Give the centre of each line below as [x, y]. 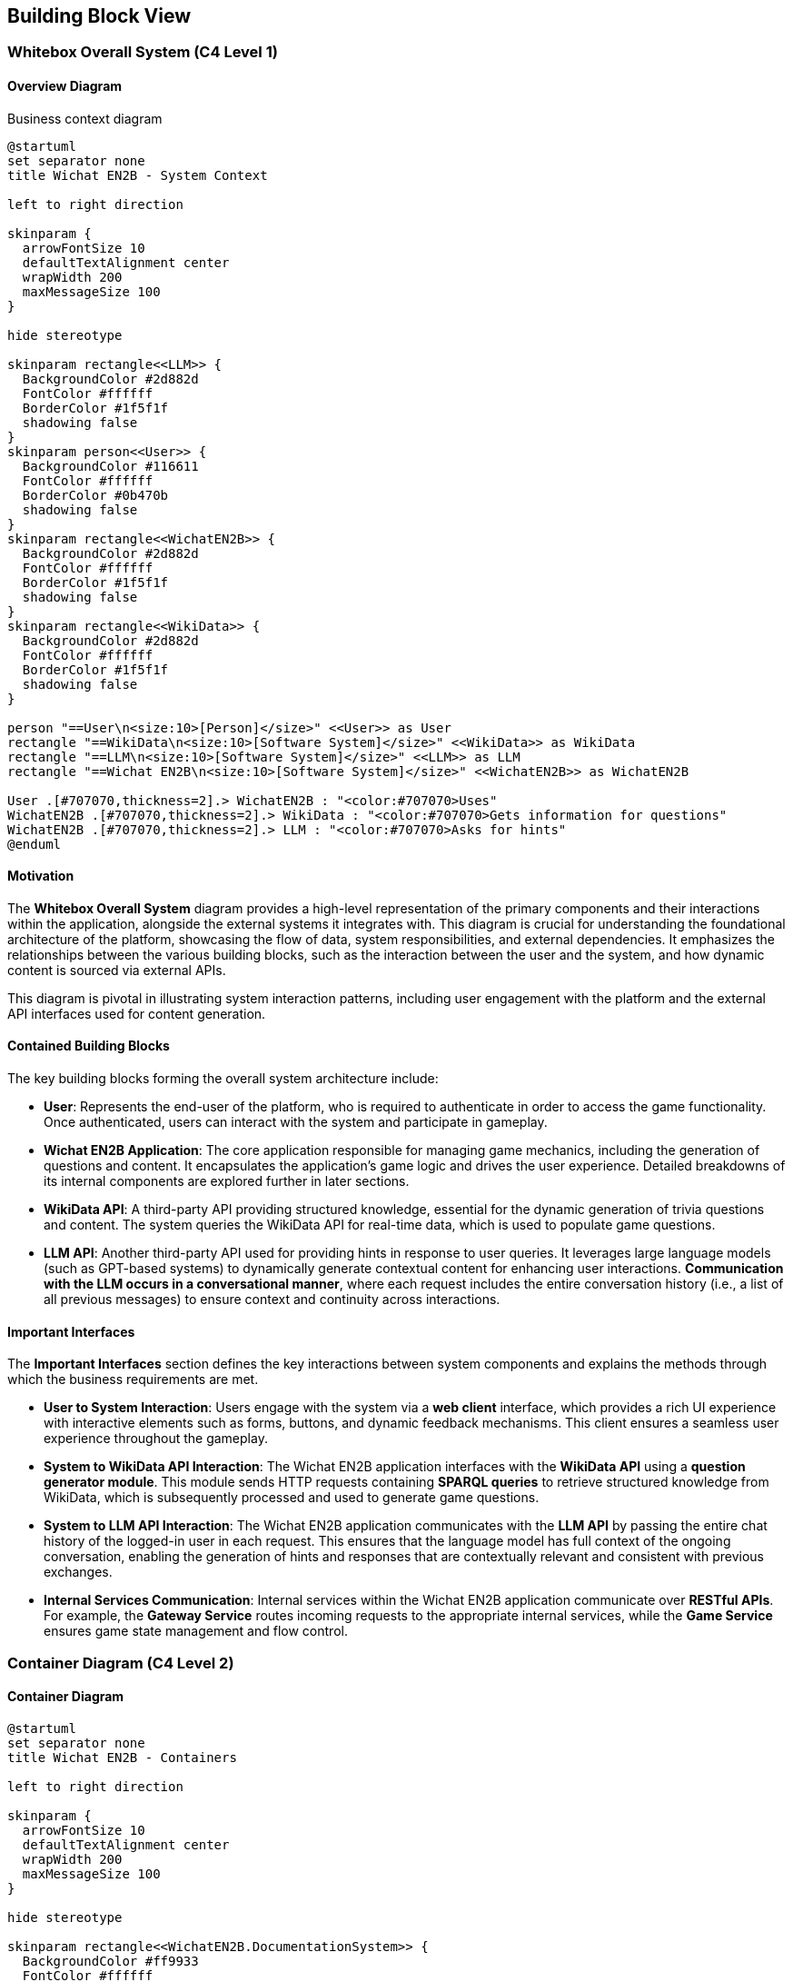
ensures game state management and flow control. [196, 1631]
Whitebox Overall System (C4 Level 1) [143, 52]
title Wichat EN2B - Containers [122, 1757]
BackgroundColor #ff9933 [110, 1961]
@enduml [35, 844]
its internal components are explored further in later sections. [227, 1181]
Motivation [41, 876]
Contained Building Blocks [89, 1046]
